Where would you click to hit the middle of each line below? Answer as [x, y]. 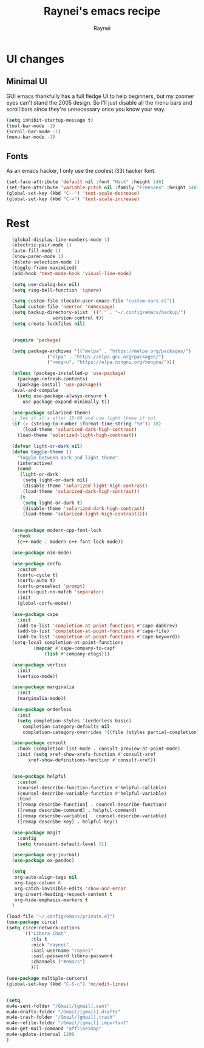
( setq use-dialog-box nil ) [46, 284]
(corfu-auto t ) [36, 581]
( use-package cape [35, 614]
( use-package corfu [36, 564]
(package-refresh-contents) [53, 379]
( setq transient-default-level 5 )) [62, 844]
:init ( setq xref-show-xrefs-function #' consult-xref [87, 755]
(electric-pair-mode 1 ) [42, 245]
